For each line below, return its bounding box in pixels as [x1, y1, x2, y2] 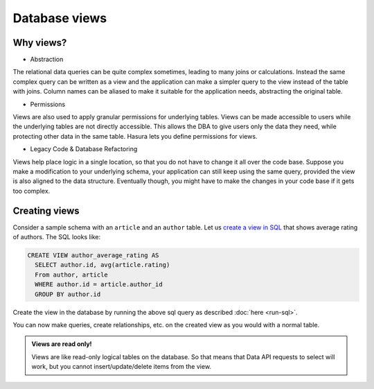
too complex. [12, 187, 51, 195]
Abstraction [30, 55, 64, 64]
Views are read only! [31, 340, 93, 348]
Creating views [12, 205, 80, 216]
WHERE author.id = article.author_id [35, 281, 163, 288]
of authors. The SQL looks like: [12, 233, 101, 241]
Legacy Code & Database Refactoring [30, 145, 138, 153]
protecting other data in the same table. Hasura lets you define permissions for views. [12, 132, 258, 140]
